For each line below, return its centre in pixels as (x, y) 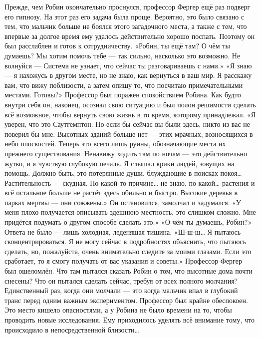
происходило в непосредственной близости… (72, 329)
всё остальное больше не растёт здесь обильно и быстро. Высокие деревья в (121, 192)
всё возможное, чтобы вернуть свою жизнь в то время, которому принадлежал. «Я (130, 114)
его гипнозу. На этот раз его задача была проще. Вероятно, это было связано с (125, 16)
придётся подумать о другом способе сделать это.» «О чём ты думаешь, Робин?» (128, 222)
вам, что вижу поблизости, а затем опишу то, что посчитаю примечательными (124, 85)
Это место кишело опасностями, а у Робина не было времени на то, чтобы (118, 310)
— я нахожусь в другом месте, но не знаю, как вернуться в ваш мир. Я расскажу (128, 75)
